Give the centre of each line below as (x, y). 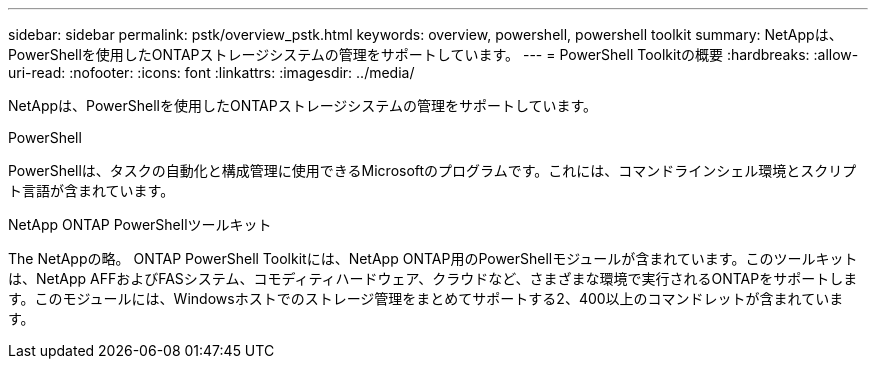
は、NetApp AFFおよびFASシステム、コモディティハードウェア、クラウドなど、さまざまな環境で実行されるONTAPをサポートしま (433, 278)
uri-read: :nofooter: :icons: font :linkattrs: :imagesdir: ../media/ (211, 72)
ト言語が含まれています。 (91, 190)
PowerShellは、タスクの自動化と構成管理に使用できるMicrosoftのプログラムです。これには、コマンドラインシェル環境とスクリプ (432, 170)
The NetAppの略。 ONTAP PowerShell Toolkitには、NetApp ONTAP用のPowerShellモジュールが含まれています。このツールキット (433, 258)
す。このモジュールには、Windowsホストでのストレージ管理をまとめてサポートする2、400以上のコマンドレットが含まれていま (426, 298)
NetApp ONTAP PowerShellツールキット (140, 224)
